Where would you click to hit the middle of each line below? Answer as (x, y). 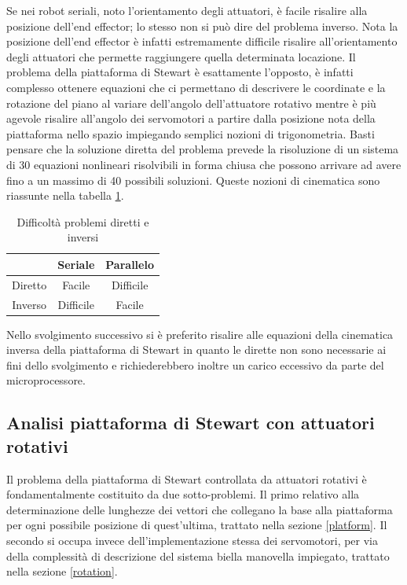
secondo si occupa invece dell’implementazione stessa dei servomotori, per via (192, 541)
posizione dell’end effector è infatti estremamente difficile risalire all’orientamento (202, 41)
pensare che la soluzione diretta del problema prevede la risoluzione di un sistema (203, 149)
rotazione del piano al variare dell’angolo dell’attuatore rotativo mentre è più (191, 103)
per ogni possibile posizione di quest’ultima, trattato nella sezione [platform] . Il (197, 525)
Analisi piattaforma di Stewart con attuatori (191, 423)
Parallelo (130, 264)
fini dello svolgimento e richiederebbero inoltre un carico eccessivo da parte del (195, 364)
